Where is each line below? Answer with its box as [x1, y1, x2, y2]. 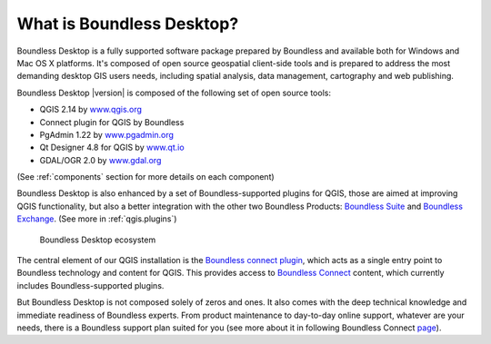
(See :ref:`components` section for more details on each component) [16, 172, 275, 182]
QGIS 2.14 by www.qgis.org [39, 104, 143, 115]
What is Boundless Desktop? [16, 14, 239, 34]
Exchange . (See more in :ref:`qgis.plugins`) [16, 213, 177, 224]
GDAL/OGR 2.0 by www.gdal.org [39, 154, 162, 165]
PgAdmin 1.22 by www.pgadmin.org [39, 129, 175, 140]
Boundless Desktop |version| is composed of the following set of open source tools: [16, 87, 332, 98]
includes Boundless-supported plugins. [16, 280, 165, 290]
